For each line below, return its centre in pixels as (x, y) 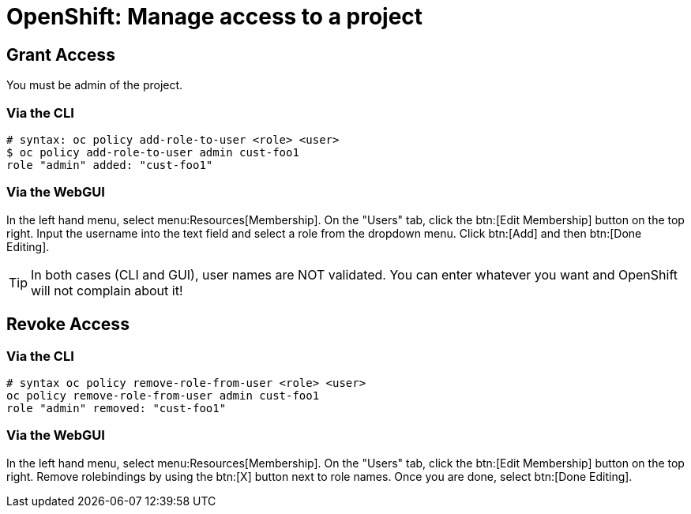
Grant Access (61, 54)
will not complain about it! (107, 290)
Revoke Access (68, 325)
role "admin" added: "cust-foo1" (110, 165)
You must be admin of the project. (95, 85)
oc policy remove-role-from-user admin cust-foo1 (163, 395)
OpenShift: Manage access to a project (215, 17)
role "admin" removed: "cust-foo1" (116, 408)
